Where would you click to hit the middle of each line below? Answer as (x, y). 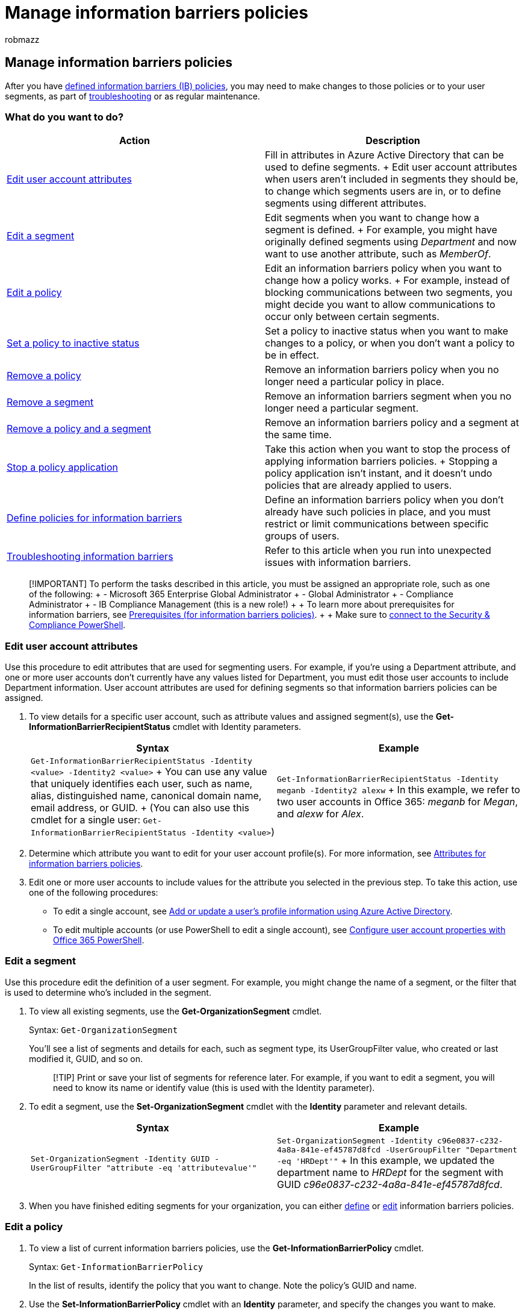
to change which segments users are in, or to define (383, 191)
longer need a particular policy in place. (355, 382)
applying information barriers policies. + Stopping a (381, 461)
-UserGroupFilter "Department (452, 1149)
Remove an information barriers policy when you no (382, 370)
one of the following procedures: (94, 893)
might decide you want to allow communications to (380, 305)
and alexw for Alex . (321, 814)
